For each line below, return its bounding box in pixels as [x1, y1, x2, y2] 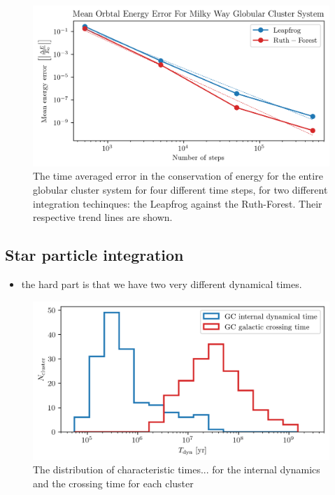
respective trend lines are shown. [33, 210, 173, 224]
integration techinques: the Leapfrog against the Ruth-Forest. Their [33, 196, 322, 210]
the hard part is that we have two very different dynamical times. [21, 276, 302, 291]
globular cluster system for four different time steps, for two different [33, 182, 328, 196]
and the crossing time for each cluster [33, 476, 194, 491]
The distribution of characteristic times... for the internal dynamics [33, 462, 320, 477]
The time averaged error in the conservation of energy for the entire [33, 168, 323, 183]
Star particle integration [5, 244, 184, 266]
